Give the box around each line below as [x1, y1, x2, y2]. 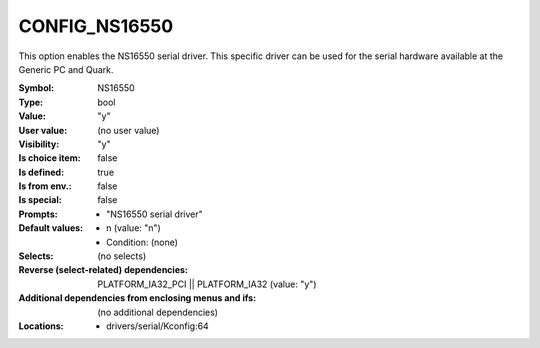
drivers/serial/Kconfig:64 [106, 320, 209, 332]
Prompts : [18, 208, 59, 220]
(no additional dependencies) [97, 306, 219, 318]
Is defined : [18, 166, 65, 178]
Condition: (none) [106, 236, 179, 248]
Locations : [18, 320, 64, 332]
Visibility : [18, 138, 60, 150]
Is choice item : [18, 152, 81, 164]
